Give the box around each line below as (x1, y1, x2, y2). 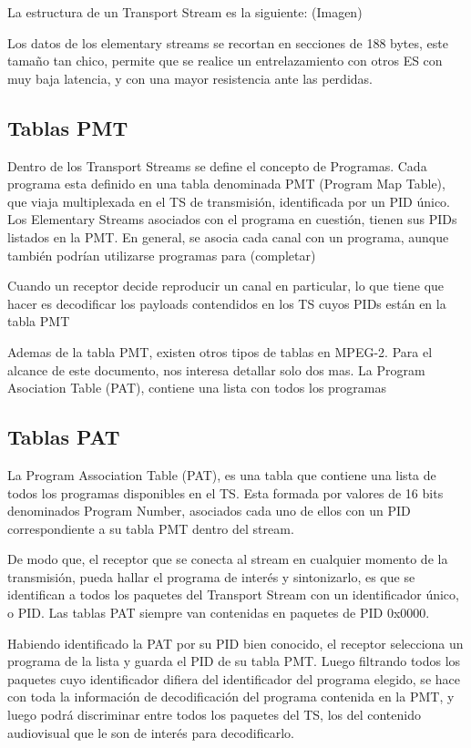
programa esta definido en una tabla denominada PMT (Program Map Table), (7, 174, 445, 193)
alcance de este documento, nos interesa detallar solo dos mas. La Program (7, 360, 425, 379)
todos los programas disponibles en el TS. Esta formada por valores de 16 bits (7, 483, 444, 502)
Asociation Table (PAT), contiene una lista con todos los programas (7, 378, 386, 397)
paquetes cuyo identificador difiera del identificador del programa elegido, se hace (7, 669, 460, 688)
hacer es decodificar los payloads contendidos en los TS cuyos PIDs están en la (7, 293, 446, 313)
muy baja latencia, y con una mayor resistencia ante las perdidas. (7, 68, 373, 87)
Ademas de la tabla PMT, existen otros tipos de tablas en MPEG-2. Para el (7, 342, 433, 361)
